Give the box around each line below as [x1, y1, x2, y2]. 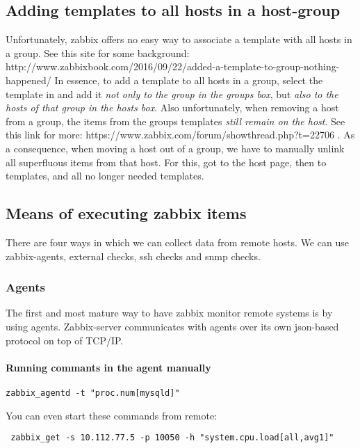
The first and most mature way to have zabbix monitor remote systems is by [6, 305, 333, 320]
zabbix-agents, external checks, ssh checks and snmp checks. [6, 248, 261, 263]
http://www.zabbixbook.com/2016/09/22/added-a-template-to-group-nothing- [6, 59, 340, 74]
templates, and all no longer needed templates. [6, 168, 204, 183]
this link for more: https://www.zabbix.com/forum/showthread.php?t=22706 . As [6, 127, 355, 142]
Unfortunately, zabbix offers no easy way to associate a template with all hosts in [6, 32, 352, 47]
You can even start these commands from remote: [6, 408, 218, 422]
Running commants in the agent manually [6, 360, 211, 374]
